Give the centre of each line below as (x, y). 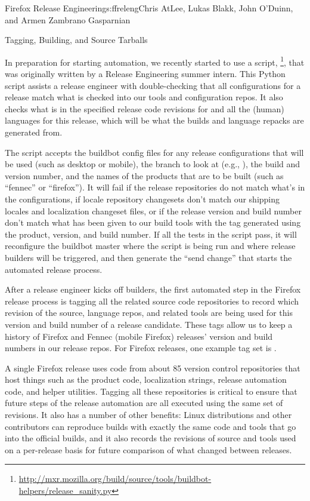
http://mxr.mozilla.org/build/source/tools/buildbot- (115, 479)
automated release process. (54, 269)
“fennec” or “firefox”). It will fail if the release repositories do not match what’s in (155, 187)
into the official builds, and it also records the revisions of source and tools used (151, 438)
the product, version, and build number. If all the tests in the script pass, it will (151, 234)
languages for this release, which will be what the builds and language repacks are (154, 120)
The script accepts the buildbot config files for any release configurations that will (154, 152)
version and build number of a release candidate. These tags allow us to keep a (149, 324)
